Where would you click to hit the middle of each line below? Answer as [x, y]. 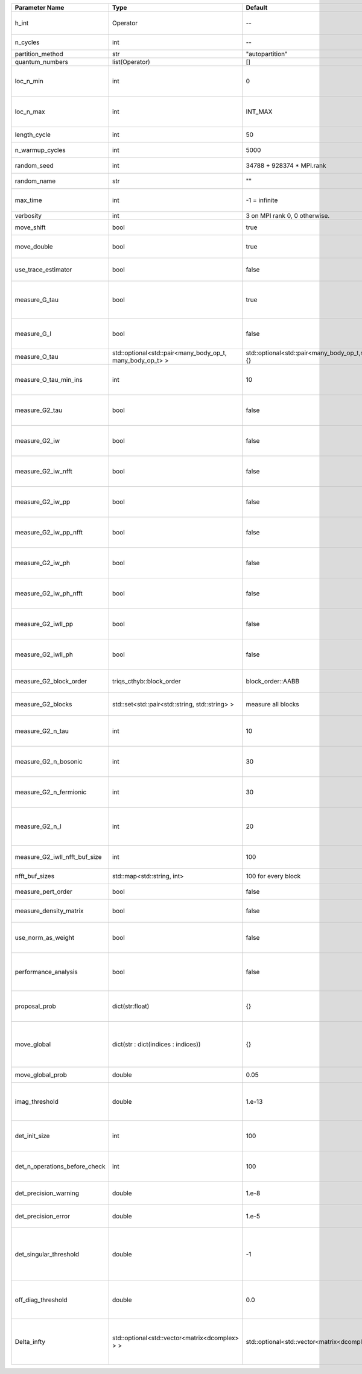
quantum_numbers [42, 62]
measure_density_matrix [49, 911]
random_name [35, 181]
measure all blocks [273, 704]
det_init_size [32, 1136]
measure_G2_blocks [43, 704]
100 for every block [273, 876]
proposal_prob [36, 1006]
